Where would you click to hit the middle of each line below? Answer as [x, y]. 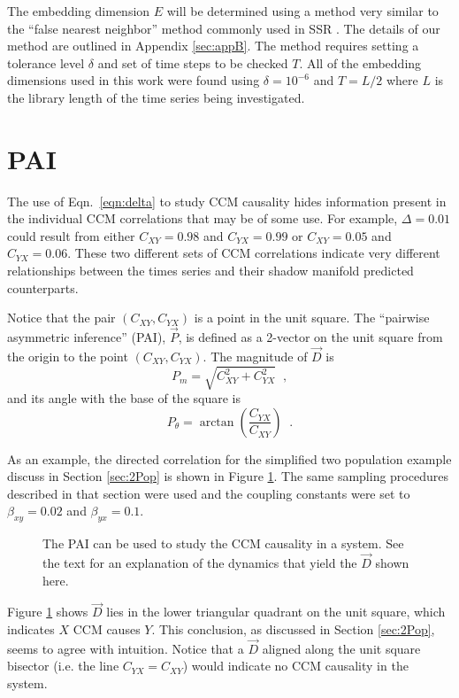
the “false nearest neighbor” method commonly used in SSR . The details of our [224, 28]
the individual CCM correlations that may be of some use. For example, [203, 218]
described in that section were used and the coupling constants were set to [209, 493]
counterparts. [43, 287]
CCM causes [107, 629]
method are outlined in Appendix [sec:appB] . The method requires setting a [213, 46]
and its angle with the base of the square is [124, 398]
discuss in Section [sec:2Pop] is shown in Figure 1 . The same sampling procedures [228, 476]
